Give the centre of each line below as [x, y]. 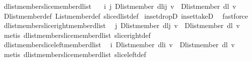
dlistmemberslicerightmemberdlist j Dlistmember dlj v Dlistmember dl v [122, 25]
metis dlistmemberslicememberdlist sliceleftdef [75, 54]
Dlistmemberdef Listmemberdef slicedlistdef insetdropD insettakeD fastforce [126, 15]
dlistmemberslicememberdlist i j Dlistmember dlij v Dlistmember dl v [120, 6]
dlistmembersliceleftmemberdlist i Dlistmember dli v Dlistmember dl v [119, 45]
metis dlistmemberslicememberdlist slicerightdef [77, 35]
